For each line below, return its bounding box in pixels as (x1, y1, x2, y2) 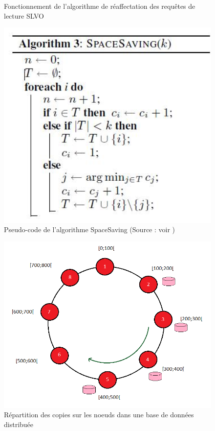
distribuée (4, 419, 34, 429)
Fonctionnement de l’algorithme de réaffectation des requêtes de (4, 1, 195, 11)
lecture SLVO (4, 10, 44, 21)
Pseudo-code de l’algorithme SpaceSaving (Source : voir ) (4, 224, 175, 235)
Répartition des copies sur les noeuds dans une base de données (4, 409, 194, 420)
